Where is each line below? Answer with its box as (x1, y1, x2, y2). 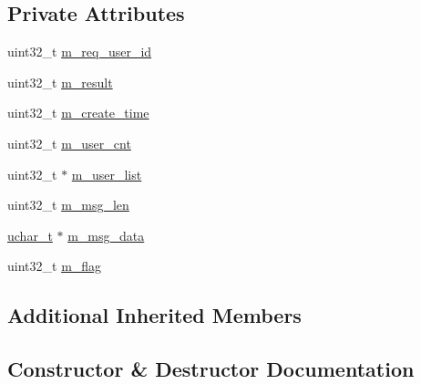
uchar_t (7, 225, 53, 244)
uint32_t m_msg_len (7, 195, 129, 214)
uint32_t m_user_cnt (7, 133, 131, 152)
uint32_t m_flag (7, 256, 102, 275)
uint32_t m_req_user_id (7, 42, 152, 61)
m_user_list (71, 164, 142, 183)
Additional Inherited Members (7, 301, 302, 329)
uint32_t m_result (7, 72, 113, 91)
